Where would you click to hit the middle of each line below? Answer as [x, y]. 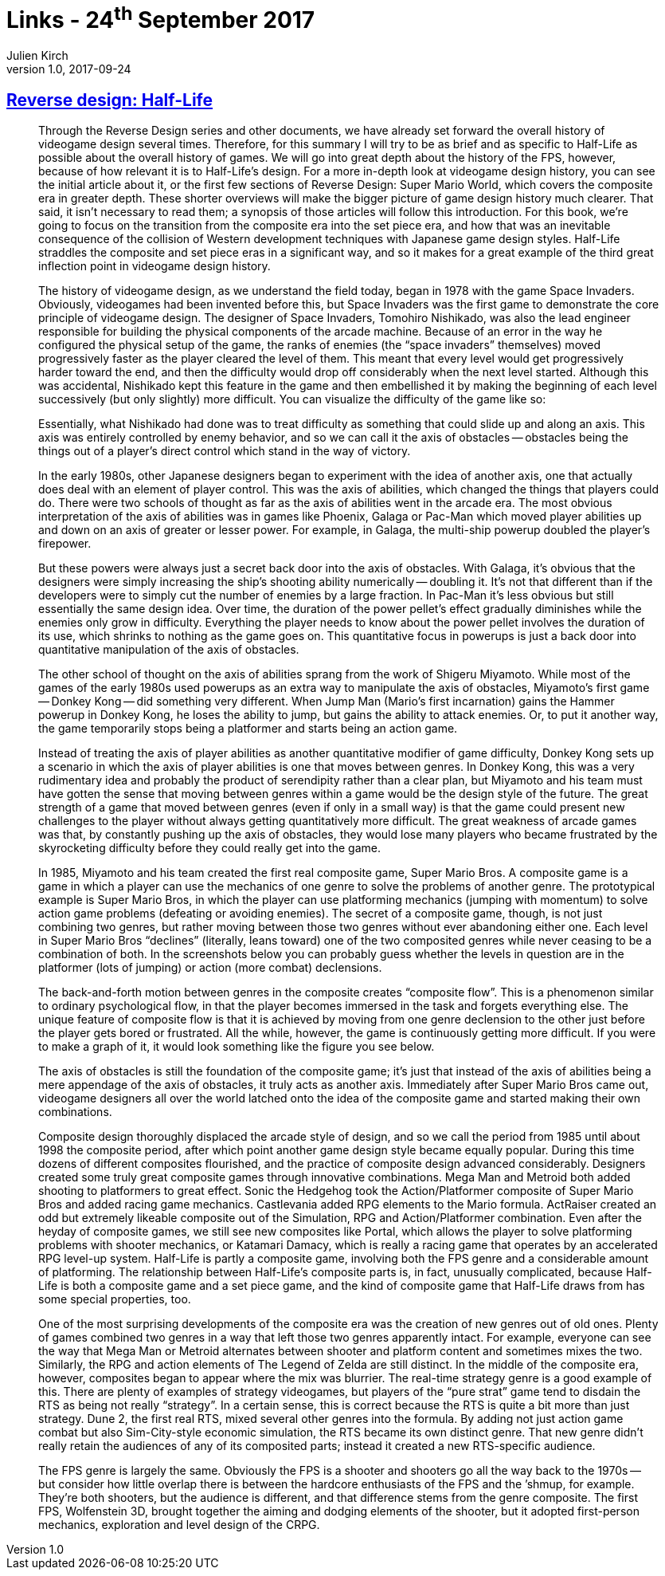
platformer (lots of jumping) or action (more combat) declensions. [210, 967]
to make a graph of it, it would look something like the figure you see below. [237, 1046]
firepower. [65, 543]
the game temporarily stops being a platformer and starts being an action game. [248, 728]
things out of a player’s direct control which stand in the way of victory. [225, 450]
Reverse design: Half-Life [110, 100]
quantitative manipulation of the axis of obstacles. [169, 649]
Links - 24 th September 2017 [161, 18]
